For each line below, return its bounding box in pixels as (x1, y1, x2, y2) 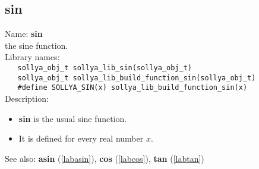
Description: (5, 92, 49, 104)
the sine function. (5, 39, 68, 51)
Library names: (5, 51, 60, 63)
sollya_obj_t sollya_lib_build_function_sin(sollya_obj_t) (17, 73, 256, 82)
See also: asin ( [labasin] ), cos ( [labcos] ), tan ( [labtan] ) (5, 152, 204, 164)
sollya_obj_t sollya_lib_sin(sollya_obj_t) (17, 63, 192, 72)
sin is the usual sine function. (18, 112, 127, 124)
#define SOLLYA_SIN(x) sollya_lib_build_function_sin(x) (17, 83, 248, 92)
